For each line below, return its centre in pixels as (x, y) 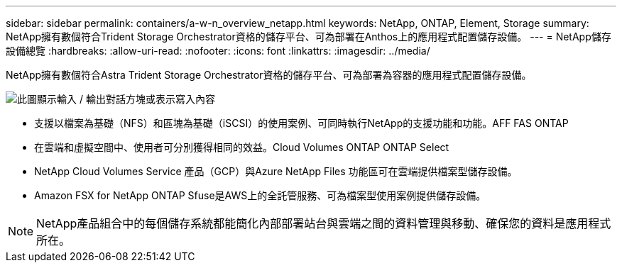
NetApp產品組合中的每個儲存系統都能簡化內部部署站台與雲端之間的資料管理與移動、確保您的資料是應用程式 (324, 223)
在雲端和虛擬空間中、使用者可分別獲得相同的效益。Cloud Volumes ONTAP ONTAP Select (242, 147)
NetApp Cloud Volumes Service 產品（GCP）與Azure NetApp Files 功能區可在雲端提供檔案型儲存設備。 (276, 171)
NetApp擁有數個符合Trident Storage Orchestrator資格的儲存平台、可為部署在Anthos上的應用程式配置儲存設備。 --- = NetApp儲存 (309, 37)
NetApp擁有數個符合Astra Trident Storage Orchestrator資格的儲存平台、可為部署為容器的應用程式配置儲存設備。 (269, 75)
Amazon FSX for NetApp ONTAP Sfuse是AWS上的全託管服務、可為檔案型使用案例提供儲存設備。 (260, 195)
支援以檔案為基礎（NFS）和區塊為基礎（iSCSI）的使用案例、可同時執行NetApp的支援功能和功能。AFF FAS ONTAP (301, 123)
